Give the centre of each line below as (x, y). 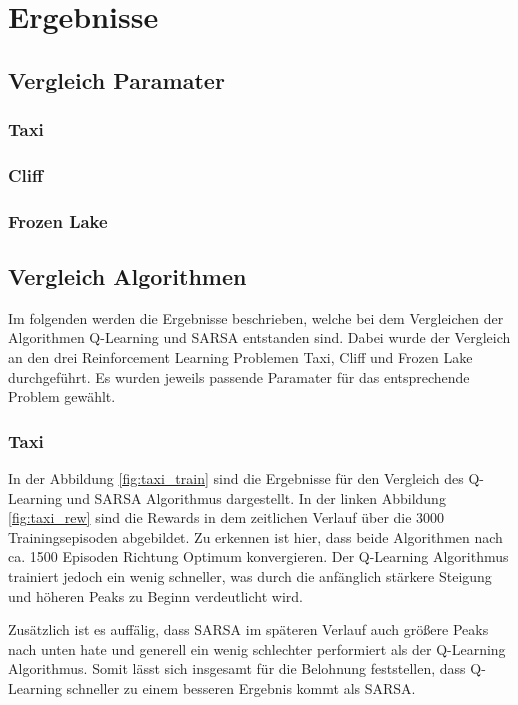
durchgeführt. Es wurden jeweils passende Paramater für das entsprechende (239, 376)
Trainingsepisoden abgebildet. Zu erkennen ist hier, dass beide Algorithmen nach (255, 536)
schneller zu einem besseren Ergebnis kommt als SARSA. (241, 688)
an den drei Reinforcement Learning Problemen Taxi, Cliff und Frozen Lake (240, 357)
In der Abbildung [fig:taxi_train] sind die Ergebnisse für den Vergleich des (236, 478)
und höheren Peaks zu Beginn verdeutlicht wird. (155, 595)
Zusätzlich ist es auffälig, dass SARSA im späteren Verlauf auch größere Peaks (248, 629)
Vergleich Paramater (116, 79)
